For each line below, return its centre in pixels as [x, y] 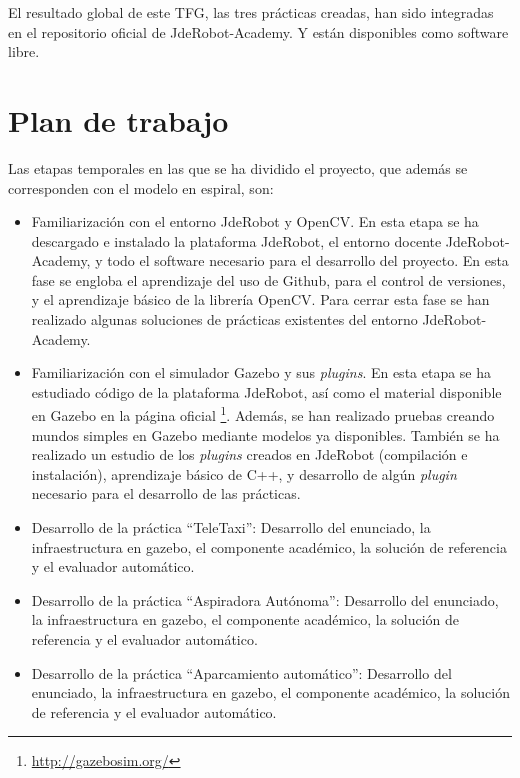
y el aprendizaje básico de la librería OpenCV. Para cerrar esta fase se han [260, 299]
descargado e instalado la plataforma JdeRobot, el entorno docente [236, 240]
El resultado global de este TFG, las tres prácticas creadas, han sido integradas [251, 12]
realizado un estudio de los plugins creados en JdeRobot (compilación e [249, 454]
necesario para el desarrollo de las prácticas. [166, 493]
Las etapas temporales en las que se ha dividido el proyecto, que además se [238, 167]
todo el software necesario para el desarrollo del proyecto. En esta [308, 260]
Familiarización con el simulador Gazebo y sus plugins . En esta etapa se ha [261, 372]
